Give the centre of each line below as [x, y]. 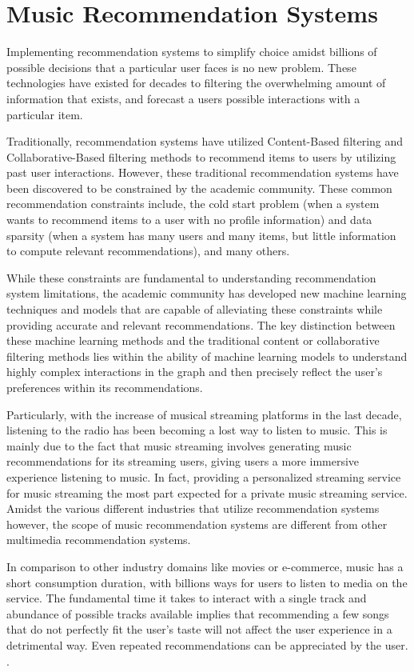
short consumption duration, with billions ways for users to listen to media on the [207, 582]
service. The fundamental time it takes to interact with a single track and [187, 598]
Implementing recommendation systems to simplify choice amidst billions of [192, 52]
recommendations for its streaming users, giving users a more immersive [183, 461]
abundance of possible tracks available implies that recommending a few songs [198, 613]
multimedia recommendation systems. [99, 540]
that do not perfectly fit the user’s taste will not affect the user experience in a [199, 629]
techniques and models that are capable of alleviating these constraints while [195, 309]
